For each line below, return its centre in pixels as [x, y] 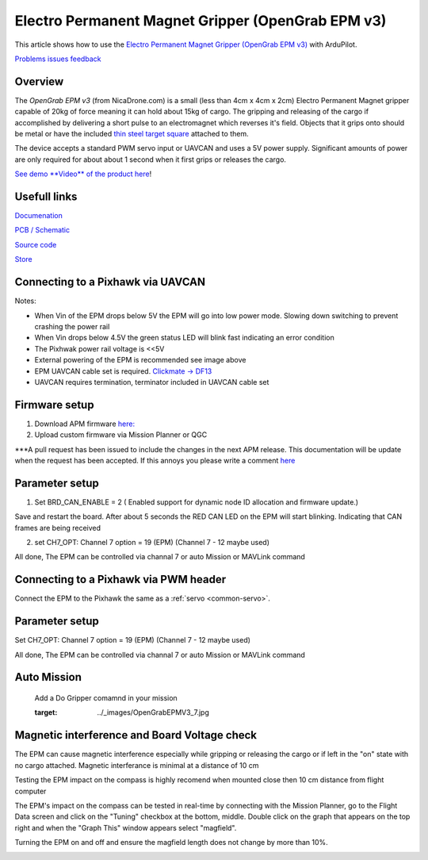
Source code [36, 244]
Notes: [25, 301]
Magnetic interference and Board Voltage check [136, 735]
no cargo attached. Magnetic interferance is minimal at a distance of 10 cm [137, 765]
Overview [39, 81]
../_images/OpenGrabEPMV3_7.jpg [153, 712]
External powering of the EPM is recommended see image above [140, 360]
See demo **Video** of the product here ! [83, 174]
